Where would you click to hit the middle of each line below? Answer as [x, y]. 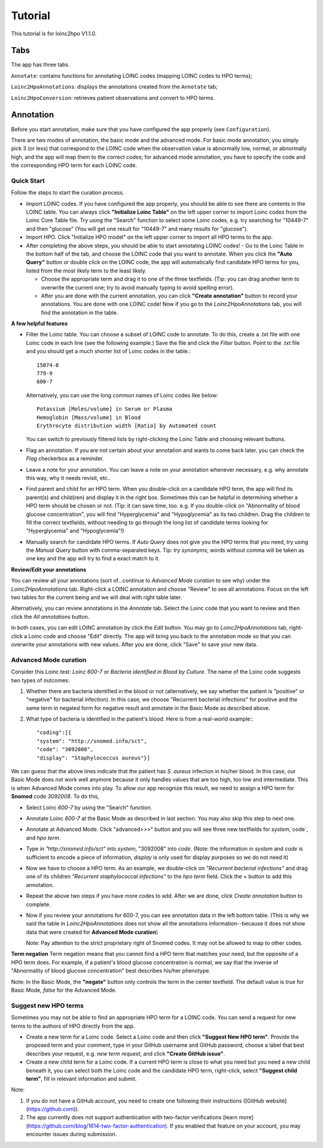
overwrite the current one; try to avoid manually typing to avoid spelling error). [138, 287]
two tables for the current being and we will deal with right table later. [97, 597]
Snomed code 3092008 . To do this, [55, 797]
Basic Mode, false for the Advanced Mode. [64, 990]
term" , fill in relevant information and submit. [81, 1079]
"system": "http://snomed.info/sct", [92, 741]
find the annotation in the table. [80, 312]
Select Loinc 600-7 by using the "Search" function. [89, 807]
